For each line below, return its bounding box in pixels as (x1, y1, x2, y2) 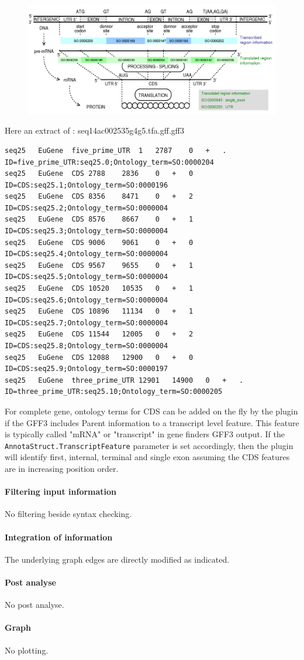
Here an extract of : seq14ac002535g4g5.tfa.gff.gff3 (5, 124, 184, 137)
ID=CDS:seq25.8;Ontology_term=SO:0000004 (5, 342, 168, 351)
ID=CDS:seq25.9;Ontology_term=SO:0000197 (5, 365, 168, 373)
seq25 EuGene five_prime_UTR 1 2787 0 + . (5, 146, 227, 155)
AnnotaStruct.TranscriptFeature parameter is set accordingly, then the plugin (5, 439, 293, 451)
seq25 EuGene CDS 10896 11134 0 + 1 (5, 307, 194, 316)
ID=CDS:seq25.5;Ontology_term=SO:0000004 (5, 273, 168, 281)
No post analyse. (5, 598, 64, 611)
